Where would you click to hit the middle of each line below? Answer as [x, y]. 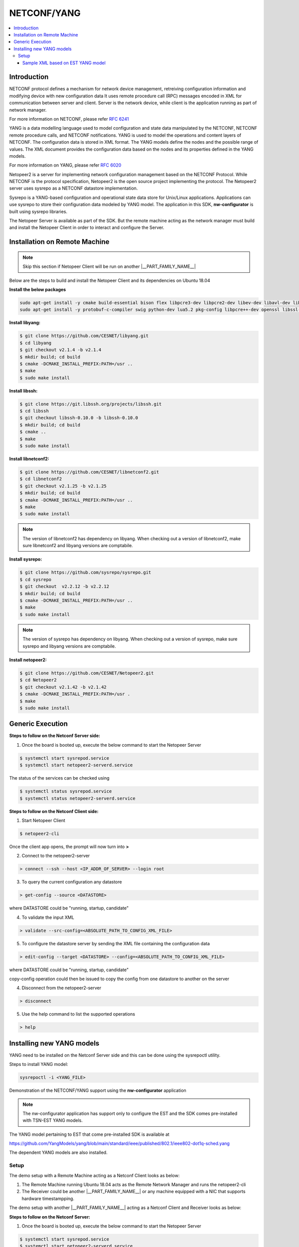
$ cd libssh [34, 411]
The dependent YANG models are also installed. [58, 1153]
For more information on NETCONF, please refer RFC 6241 [69, 119]
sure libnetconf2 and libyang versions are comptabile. [78, 546]
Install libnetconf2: [29, 459]
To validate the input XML [48, 917]
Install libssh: [23, 391]
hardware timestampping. [48, 1198]
